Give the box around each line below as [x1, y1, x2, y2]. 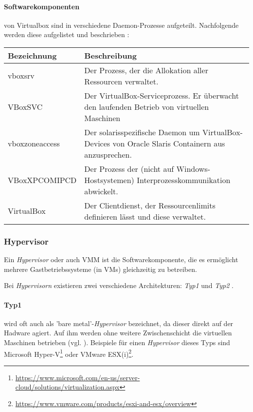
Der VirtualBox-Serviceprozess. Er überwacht [84, 89, 239, 101]
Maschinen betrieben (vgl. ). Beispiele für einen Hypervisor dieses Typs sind [4, 337, 230, 347]
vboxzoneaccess [8, 137, 60, 149]
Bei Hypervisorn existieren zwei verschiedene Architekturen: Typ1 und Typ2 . [4, 280, 234, 290]
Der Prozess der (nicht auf [84, 163, 174, 174]
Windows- [176, 163, 210, 174]
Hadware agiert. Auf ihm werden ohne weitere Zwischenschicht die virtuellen [4, 328, 232, 338]
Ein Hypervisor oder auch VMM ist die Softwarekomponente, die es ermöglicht [4, 254, 238, 265]
